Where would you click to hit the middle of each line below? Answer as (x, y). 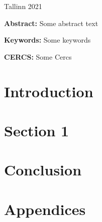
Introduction (49, 91)
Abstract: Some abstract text (51, 23)
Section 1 (37, 130)
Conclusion (43, 170)
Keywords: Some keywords (47, 40)
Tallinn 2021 (23, 6)
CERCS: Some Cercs (38, 56)
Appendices (45, 209)
